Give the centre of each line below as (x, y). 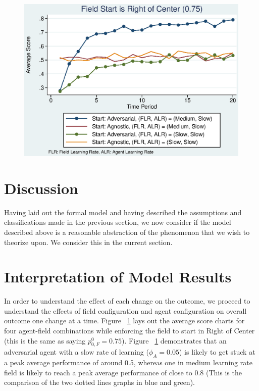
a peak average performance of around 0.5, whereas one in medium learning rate (128, 362)
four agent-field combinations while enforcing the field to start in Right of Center (129, 331)
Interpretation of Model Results (118, 277)
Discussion (41, 188)
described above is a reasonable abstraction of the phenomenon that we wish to (127, 232)
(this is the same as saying (45, 340)
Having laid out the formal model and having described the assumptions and (123, 212)
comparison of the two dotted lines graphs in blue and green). (99, 382)
